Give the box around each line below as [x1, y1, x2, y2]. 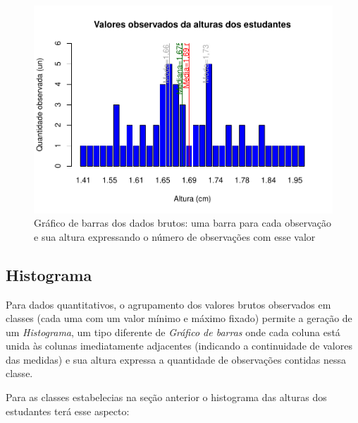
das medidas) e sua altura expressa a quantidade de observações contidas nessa [6, 352, 347, 367]
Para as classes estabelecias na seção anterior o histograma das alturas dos [6, 390, 327, 405]
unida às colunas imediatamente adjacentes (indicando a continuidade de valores [6, 338, 352, 353]
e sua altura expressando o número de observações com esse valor [34, 229, 316, 244]
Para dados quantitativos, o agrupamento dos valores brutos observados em [6, 297, 331, 311]
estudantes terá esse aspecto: [6, 403, 130, 418]
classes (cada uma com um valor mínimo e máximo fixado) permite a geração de [6, 311, 352, 326]
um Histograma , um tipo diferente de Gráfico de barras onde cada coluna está [6, 324, 340, 339]
